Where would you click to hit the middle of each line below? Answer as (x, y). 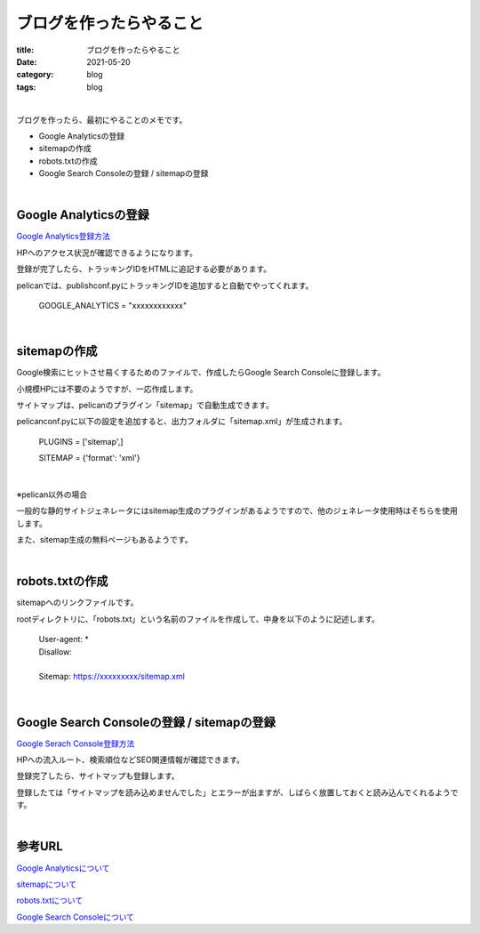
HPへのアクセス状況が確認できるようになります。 (107, 253)
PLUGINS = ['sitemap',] (81, 441)
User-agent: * (64, 639)
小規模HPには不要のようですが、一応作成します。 (107, 389)
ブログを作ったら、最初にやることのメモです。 (102, 119)
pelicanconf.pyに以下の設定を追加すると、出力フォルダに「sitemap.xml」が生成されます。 (182, 422)
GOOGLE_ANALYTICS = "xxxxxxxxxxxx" (112, 305)
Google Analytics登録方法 (63, 237)
